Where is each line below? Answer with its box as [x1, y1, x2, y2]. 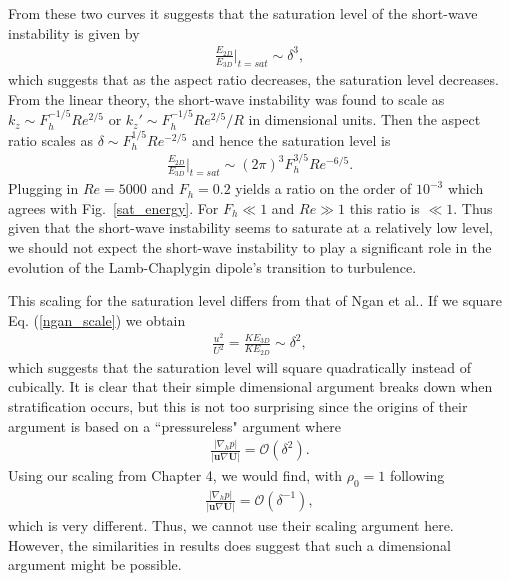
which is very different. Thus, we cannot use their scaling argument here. [8, 515, 454, 536]
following [389, 464, 445, 485]
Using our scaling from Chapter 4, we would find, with [8, 464, 342, 485]
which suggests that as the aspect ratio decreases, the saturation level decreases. [8, 69, 499, 90]
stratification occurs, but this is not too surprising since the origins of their [8, 395, 468, 416]
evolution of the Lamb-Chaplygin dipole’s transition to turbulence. [8, 256, 417, 277]
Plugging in [8, 178, 79, 199]
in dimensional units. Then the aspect [248, 109, 481, 130]
